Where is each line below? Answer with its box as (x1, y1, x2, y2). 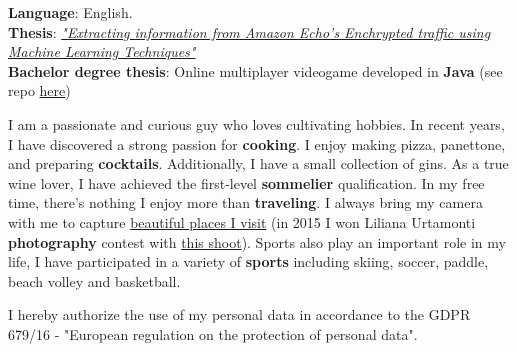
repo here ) (8, 80, 71, 101)
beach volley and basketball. (8, 270, 181, 291)
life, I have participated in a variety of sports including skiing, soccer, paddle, (8, 251, 489, 272)
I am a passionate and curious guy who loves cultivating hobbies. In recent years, (8, 113, 505, 134)
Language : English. (8, 2, 133, 22)
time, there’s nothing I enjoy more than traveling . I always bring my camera (8, 192, 483, 213)
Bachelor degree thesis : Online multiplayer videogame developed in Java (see (8, 60, 503, 81)
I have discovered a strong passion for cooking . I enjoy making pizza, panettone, (8, 133, 506, 154)
